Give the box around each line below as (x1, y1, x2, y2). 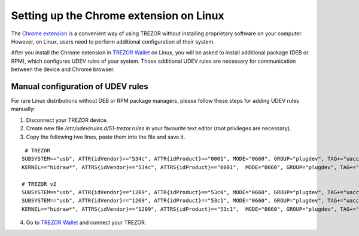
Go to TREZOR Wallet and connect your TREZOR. (26, 219, 147, 226)
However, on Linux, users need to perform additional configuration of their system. (11, 38, 215, 45)
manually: (11, 105, 35, 113)
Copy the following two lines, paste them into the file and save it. (26, 133, 185, 140)
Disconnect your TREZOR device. (26, 117, 108, 124)
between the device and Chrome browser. (11, 66, 115, 73)
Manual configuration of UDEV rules (11, 81, 149, 91)
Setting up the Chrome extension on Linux (11, 9, 224, 22)
